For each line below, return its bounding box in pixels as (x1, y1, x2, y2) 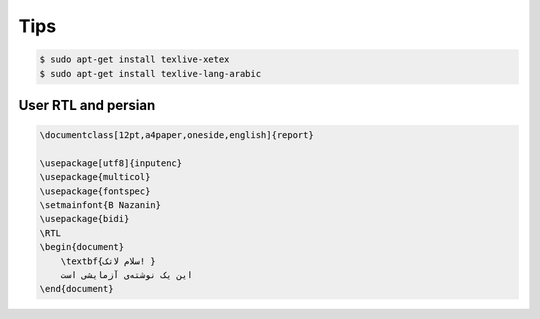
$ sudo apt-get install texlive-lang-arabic (39, 68, 262, 79)
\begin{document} (39, 241, 125, 253)
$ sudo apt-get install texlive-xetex (39, 54, 230, 65)
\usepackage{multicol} (39, 171, 151, 183)
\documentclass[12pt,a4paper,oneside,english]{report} (39, 130, 314, 141)
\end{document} (39, 283, 114, 295)
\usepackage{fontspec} (39, 185, 151, 197)
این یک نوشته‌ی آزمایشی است (60, 270, 194, 281)
